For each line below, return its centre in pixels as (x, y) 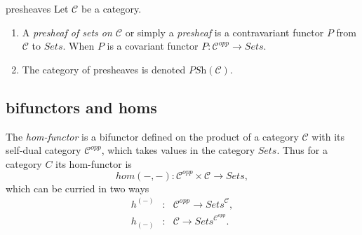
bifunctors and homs (81, 107)
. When (79, 46)
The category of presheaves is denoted (104, 69)
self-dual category (43, 150)
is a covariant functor (153, 46)
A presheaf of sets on (67, 32)
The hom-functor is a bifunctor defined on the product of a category (152, 136)
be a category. (111, 8)
